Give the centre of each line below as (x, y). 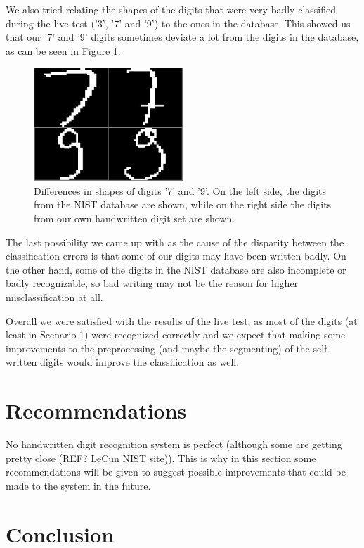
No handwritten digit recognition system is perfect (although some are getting (174, 444)
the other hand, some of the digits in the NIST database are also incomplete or (176, 269)
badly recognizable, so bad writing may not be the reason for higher (152, 283)
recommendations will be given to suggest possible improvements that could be (176, 472)
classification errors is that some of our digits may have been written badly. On (176, 256)
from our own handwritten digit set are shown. (135, 218)
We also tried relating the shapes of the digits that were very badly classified (171, 9)
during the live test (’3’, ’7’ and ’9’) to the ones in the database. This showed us (178, 23)
